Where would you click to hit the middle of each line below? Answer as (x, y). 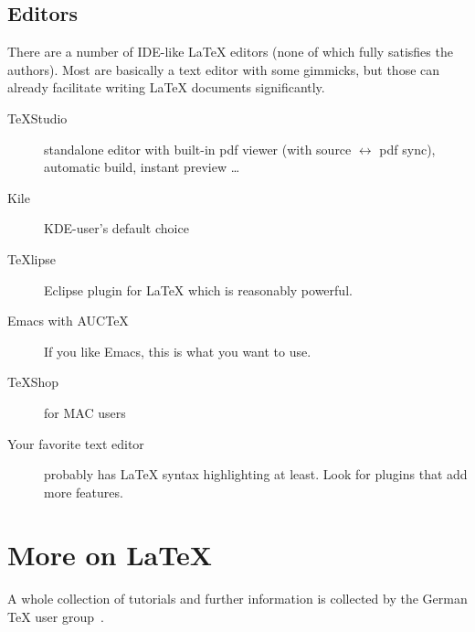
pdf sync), (407, 149)
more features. (84, 492)
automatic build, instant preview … (142, 167)
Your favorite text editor (76, 443)
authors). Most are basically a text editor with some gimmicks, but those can (224, 69)
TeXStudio (37, 118)
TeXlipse (32, 258)
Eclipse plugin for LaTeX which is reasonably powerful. (198, 289)
